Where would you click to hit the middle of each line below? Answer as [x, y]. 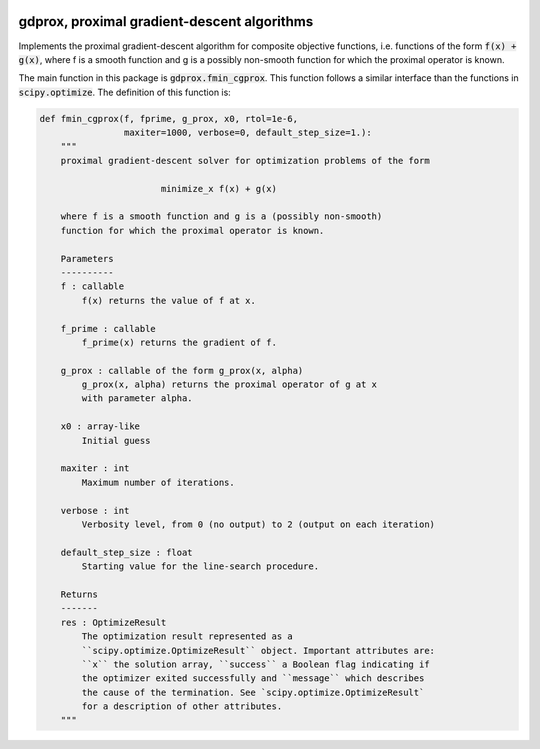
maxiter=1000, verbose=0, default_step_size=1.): [247, 133]
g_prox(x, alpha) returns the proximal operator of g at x [229, 384]
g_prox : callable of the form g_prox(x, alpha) [182, 370]
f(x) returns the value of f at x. [169, 300]
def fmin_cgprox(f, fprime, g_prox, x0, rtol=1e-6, [169, 118]
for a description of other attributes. [182, 706]
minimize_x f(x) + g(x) [218, 188]
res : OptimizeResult [113, 622]
